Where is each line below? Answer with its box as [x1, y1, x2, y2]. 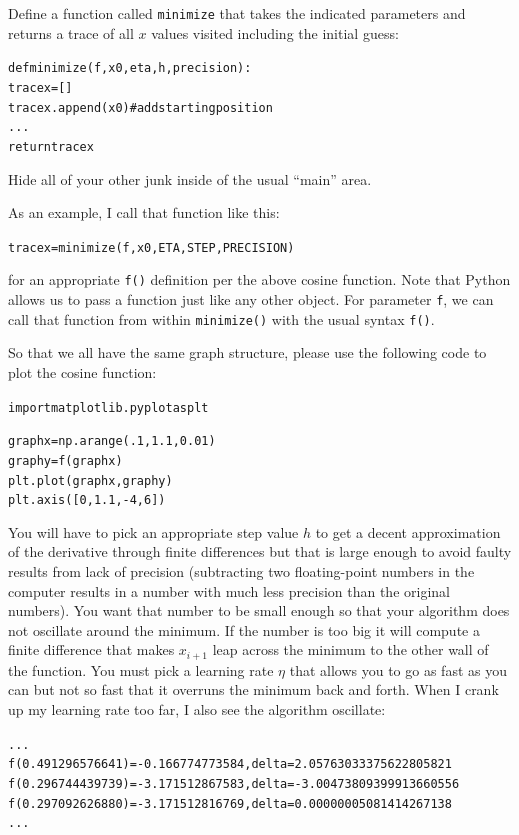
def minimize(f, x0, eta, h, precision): [8, 61, 252, 76]
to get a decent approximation [315, 521, 501, 542]
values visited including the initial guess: [151, 22, 399, 43]
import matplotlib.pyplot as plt [8, 400, 209, 415]
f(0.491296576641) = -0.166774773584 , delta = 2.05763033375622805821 [8, 757, 452, 772]
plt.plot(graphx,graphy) [8, 473, 173, 488]
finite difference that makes [8, 639, 175, 660]
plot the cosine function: [8, 361, 157, 382]
